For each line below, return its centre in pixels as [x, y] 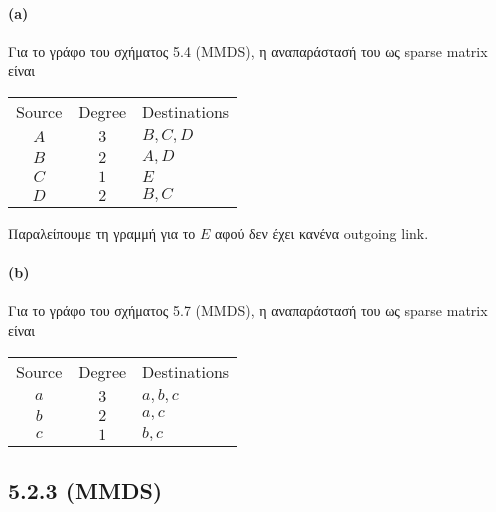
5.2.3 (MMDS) [85, 489]
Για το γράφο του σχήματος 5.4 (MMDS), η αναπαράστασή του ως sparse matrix [248, 50]
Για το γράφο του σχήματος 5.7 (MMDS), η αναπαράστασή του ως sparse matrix [248, 310]
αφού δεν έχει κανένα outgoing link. [322, 232]
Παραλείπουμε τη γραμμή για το [102, 232]
